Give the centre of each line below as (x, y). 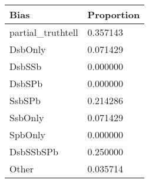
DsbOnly (28, 49)
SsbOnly (27, 117)
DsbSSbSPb (34, 152)
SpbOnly (27, 134)
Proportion (114, 14)
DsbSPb (26, 83)
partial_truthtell (44, 32)
